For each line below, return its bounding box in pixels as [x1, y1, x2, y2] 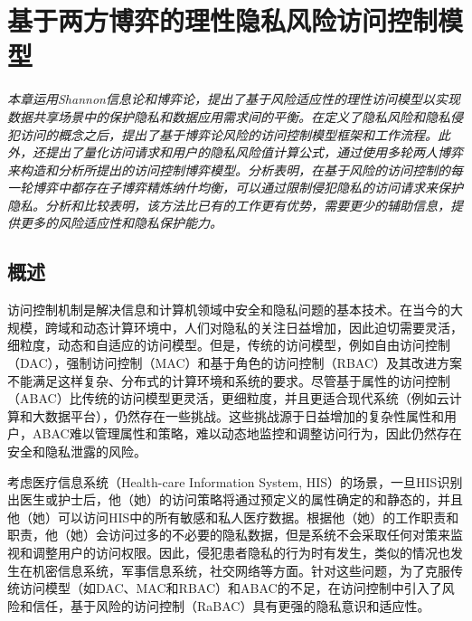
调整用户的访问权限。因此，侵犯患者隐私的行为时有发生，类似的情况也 [32, 542, 450, 561]
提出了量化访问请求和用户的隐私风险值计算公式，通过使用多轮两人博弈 [44, 143, 463, 162]
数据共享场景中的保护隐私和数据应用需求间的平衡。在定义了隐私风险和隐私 [7, 107, 450, 126]
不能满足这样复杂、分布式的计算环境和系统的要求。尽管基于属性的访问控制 [7, 371, 450, 390]
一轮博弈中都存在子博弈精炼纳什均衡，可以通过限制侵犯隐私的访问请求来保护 [7, 178, 463, 197]
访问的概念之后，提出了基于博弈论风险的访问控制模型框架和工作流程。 [19, 125, 438, 144]
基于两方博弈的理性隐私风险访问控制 [7, 2, 439, 39]
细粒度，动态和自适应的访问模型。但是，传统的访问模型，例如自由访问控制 [7, 335, 450, 354]
